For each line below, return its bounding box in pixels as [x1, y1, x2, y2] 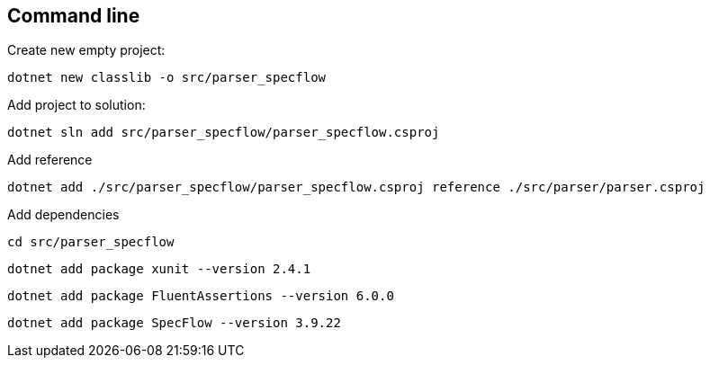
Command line [7, 4, 140, 27]
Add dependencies [7, 207, 120, 223]
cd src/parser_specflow [7, 235, 175, 250]
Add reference [7, 152, 93, 168]
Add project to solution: [7, 97, 146, 113]
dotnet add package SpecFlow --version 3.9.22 [7, 316, 341, 331]
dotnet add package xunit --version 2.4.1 [7, 262, 311, 277]
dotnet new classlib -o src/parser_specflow [7, 70, 327, 85]
